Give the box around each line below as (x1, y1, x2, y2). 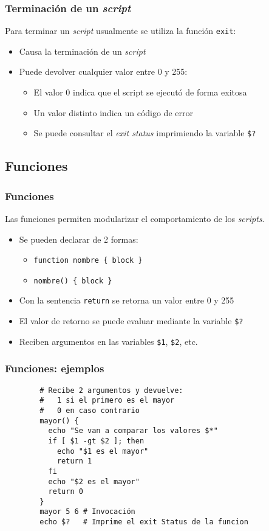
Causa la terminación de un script (19, 44, 146, 57)
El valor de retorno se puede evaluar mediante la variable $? (19, 314, 243, 327)
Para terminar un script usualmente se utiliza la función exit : (5, 24, 236, 37)
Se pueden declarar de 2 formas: (19, 232, 138, 245)
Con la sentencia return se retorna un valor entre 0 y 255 (19, 294, 234, 307)
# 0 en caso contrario (39, 406, 140, 415)
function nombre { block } (33, 256, 143, 265)
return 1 (56, 457, 92, 466)
